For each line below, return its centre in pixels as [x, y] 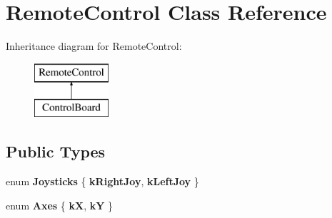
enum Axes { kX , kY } [60, 205]
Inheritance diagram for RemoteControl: [94, 46]
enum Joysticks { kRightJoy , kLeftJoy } [102, 181]
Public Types [56, 151]
